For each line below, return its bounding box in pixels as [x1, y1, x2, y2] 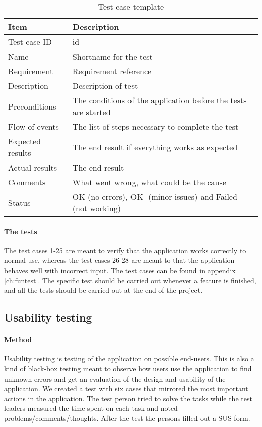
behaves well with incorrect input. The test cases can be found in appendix [4, 264, 236, 275]
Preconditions [8, 100, 56, 112]
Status [8, 196, 31, 208]
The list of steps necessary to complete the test [72, 121, 239, 132]
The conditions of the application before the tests [72, 94, 247, 106]
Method [4, 334, 32, 345]
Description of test [72, 80, 138, 91]
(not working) [72, 202, 121, 214]
